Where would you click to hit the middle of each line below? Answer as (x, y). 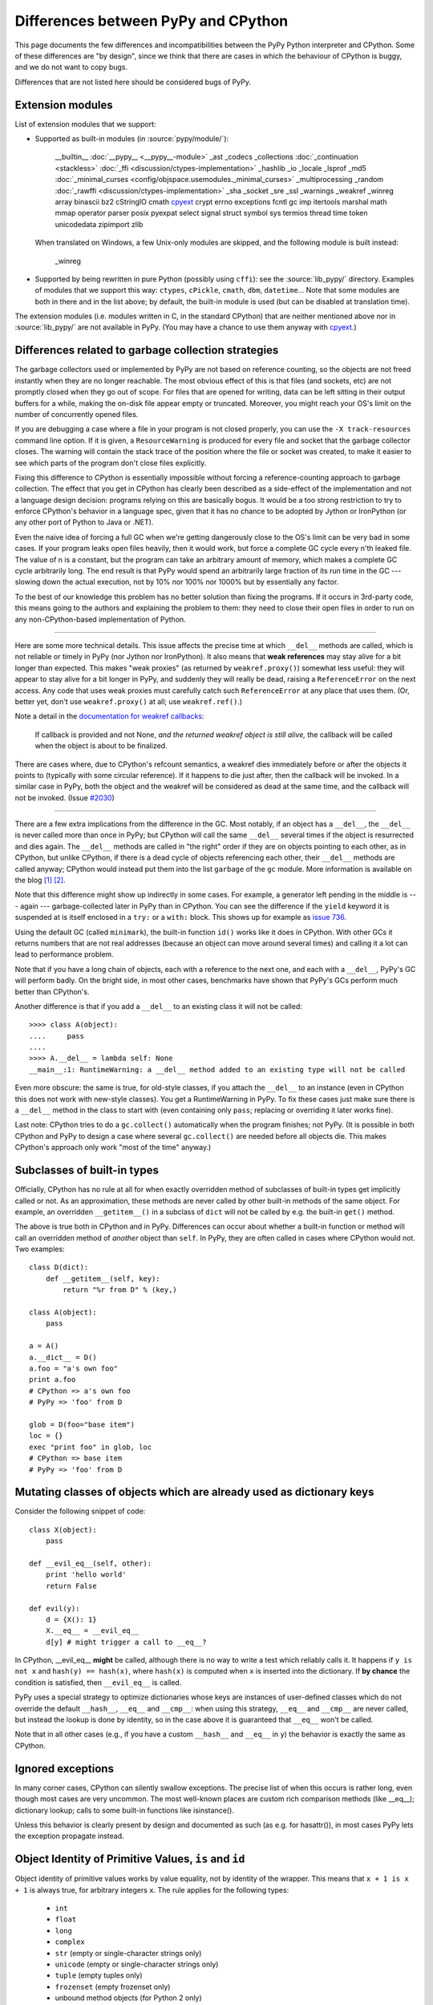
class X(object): (63, 1529)
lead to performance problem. (64, 954)
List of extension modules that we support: (85, 124)
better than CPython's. (52, 991)
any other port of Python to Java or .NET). (84, 522)
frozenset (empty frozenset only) (113, 1987)
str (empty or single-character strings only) (128, 1953)
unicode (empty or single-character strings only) (137, 1964)
